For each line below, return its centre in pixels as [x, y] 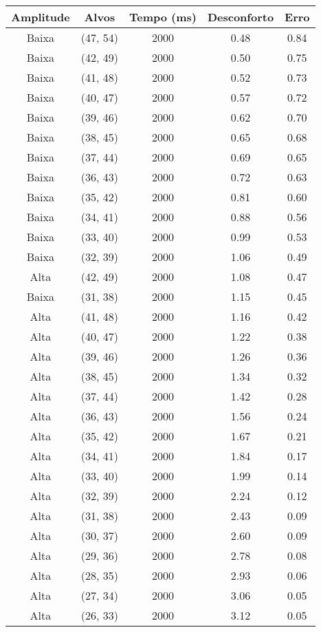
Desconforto [241, 17]
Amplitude [41, 17]
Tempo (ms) [163, 17]
